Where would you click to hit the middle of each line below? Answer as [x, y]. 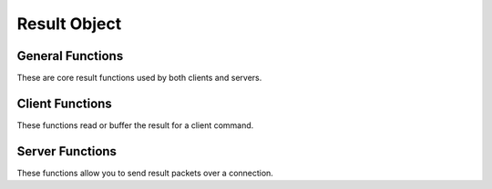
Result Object [69, 24]
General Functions [70, 56]
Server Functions [67, 151]
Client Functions [65, 103]
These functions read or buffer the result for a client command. [135, 125]
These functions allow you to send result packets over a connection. [145, 173]
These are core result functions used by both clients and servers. [139, 78]
